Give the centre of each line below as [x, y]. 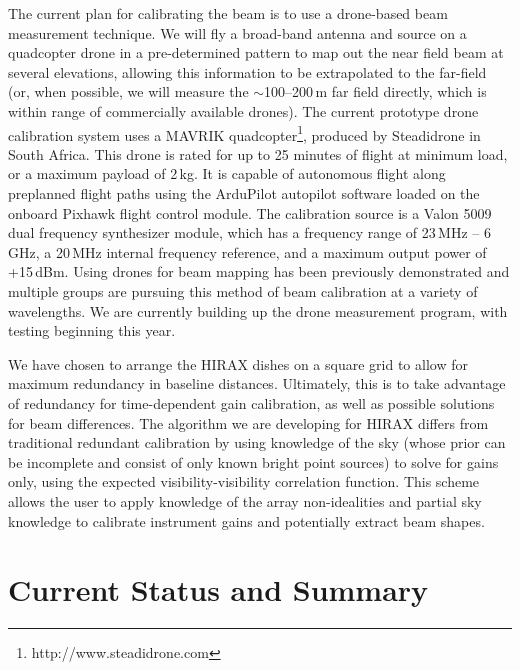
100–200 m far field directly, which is [375, 91]
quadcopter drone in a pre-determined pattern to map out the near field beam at [256, 52]
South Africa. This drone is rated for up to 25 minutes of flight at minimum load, [258, 153]
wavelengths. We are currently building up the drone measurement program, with [258, 310]
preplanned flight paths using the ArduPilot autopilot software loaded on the [244, 193]
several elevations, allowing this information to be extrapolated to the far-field [247, 71]
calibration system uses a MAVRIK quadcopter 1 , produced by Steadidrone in [244, 133]
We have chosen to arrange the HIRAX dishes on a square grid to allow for [238, 363]
